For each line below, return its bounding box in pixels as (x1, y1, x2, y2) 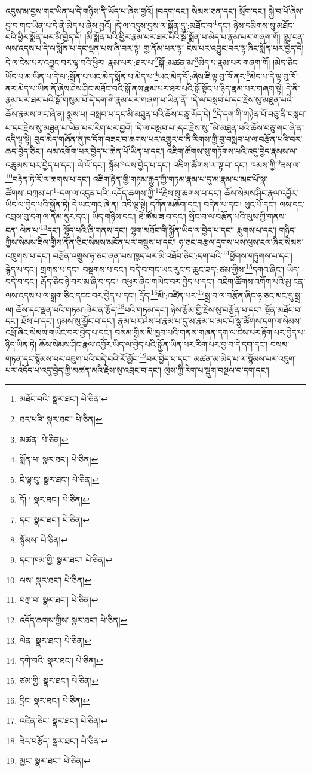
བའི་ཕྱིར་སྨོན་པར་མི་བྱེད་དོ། (5, 30, 82, 42)
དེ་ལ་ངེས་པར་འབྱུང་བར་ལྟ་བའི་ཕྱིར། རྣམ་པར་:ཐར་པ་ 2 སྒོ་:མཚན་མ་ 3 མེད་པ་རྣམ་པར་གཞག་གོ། (5, 54, 270, 68)
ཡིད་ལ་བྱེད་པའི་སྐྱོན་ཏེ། (5, 198, 70, 211)
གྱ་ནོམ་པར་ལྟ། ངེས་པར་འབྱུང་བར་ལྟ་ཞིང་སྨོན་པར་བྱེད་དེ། (143, 42, 304, 54)
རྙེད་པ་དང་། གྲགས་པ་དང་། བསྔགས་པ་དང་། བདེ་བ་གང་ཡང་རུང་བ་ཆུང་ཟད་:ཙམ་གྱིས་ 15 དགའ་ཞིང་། (5, 261, 285, 276)
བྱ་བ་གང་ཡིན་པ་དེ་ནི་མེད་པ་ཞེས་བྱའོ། (5, 19, 112, 31)
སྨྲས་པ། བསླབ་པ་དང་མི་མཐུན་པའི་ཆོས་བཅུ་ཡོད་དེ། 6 (67, 105, 217, 120)
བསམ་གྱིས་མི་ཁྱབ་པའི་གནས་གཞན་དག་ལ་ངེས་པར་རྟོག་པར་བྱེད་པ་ (115, 326, 306, 339)
